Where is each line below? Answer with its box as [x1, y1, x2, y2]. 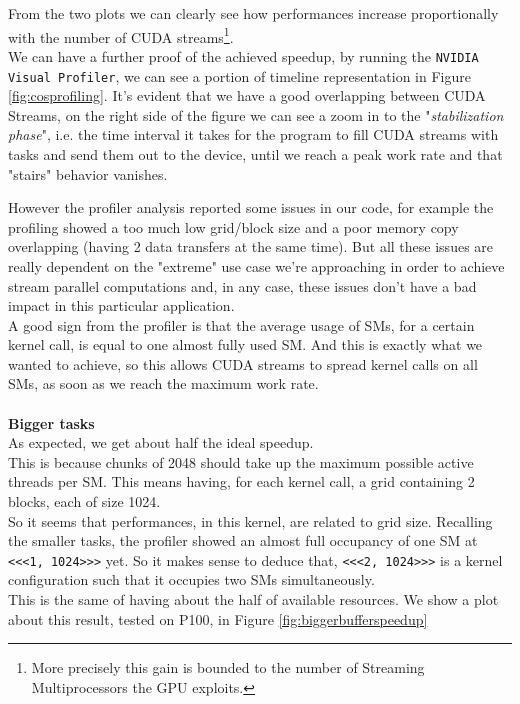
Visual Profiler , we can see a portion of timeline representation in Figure [8, 65, 471, 86]
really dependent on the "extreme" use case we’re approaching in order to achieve [8, 255, 505, 276]
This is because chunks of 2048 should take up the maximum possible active [8, 451, 474, 472]
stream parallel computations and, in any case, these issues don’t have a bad [8, 275, 477, 296]
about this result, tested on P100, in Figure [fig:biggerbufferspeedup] [8, 608, 428, 629]
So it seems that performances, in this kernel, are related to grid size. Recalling [8, 510, 493, 531]
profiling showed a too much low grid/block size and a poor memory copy [8, 216, 459, 237]
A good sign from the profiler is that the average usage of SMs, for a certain [8, 314, 475, 335]
